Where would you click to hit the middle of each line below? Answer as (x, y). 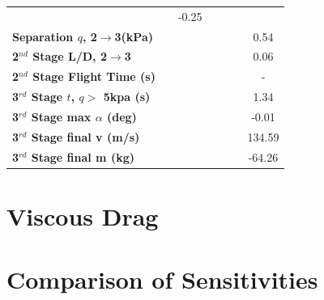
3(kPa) (134, 36)
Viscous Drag (83, 215)
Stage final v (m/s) (85, 136)
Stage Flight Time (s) (94, 76)
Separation (43, 36)
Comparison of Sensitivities (162, 279)
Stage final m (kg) (83, 156)
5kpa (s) (127, 97)
